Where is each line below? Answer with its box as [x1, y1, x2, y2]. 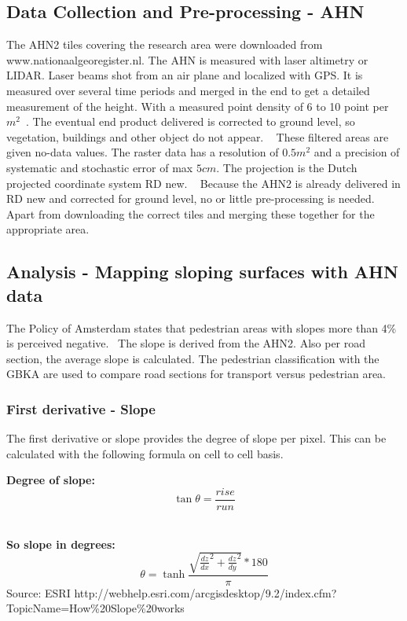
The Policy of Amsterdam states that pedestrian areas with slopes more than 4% [6, 319, 397, 336]
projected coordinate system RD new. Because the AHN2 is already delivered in [6, 175, 401, 191]
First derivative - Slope [6, 399, 156, 418]
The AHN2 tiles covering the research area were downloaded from [6, 36, 323, 53]
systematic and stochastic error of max [6, 159, 193, 175]
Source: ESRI [6, 584, 71, 601]
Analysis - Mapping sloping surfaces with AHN [6, 259, 398, 284]
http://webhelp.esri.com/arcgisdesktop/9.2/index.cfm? [74, 584, 337, 601]
